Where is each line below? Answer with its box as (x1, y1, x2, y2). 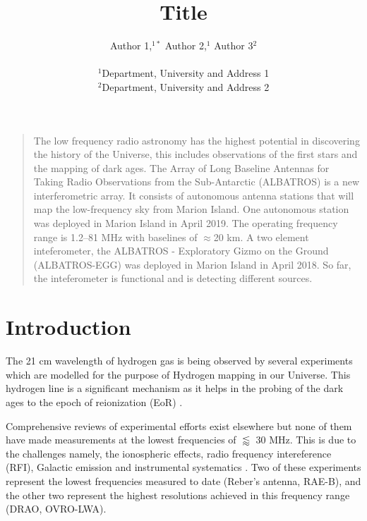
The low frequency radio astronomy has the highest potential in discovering (33, 133, 360, 147)
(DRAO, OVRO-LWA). (6, 501, 107, 516)
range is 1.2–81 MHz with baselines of (33, 229, 198, 244)
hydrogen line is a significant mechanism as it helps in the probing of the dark (6, 381, 344, 396)
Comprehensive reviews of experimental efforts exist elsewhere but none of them (6, 418, 352, 433)
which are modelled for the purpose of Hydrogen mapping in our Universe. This (6, 367, 351, 381)
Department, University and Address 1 (102, 66, 270, 80)
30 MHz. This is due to (255, 432, 356, 447)
